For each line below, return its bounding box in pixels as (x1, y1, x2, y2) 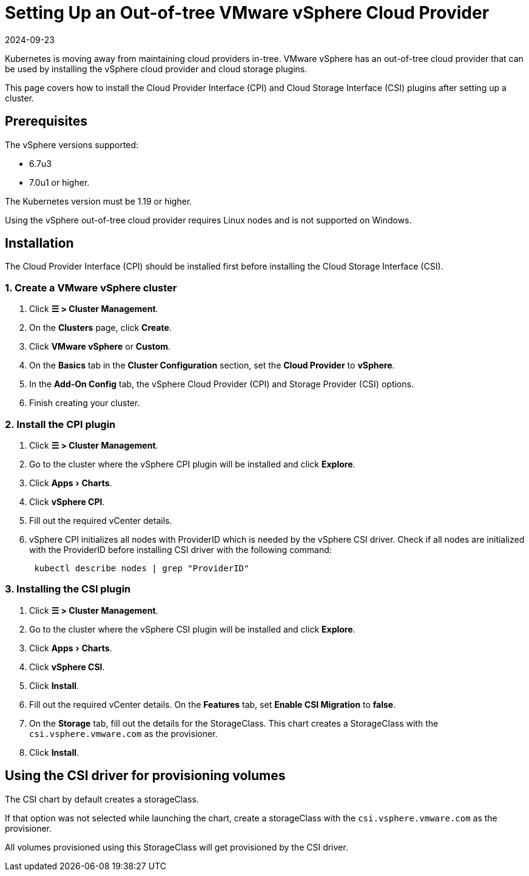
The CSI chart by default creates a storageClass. (5, 793, 199, 804)
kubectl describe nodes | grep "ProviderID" (34, 563, 249, 573)
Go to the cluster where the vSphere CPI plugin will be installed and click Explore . (29, 458, 355, 469)
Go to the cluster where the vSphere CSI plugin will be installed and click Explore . (29, 623, 355, 634)
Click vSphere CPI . (29, 496, 105, 507)
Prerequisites (5, 114, 87, 129)
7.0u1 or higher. (29, 177, 90, 188)
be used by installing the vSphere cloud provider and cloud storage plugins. (5, 63, 308, 74)
